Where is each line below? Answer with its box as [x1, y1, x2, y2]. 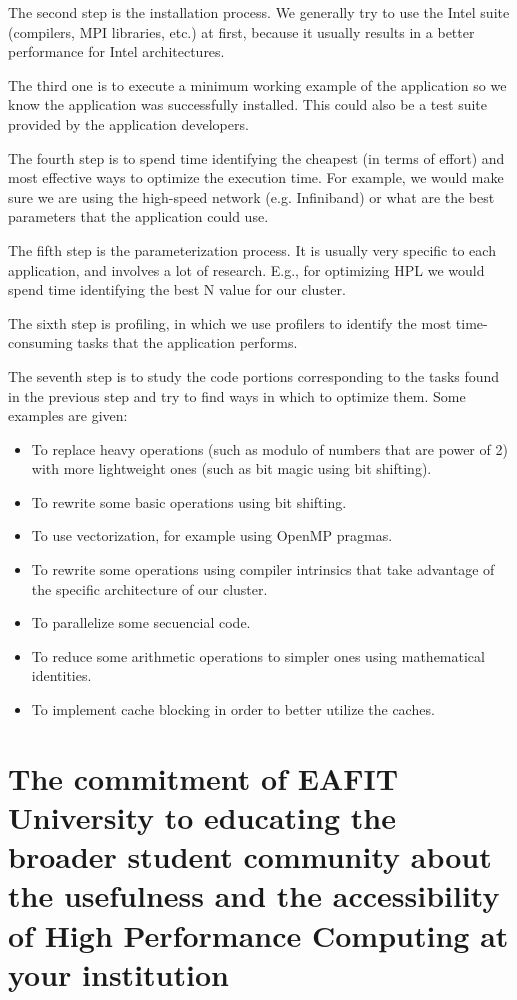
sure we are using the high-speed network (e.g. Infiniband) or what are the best [8, 186, 495, 207]
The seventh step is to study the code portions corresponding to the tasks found [8, 365, 500, 386]
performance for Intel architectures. [8, 41, 225, 62]
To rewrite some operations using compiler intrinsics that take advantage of [31, 559, 495, 580]
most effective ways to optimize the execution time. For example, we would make [8, 167, 504, 188]
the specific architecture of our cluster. [31, 578, 268, 599]
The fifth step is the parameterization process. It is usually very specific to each [8, 239, 496, 260]
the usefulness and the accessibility [8, 875, 500, 916]
